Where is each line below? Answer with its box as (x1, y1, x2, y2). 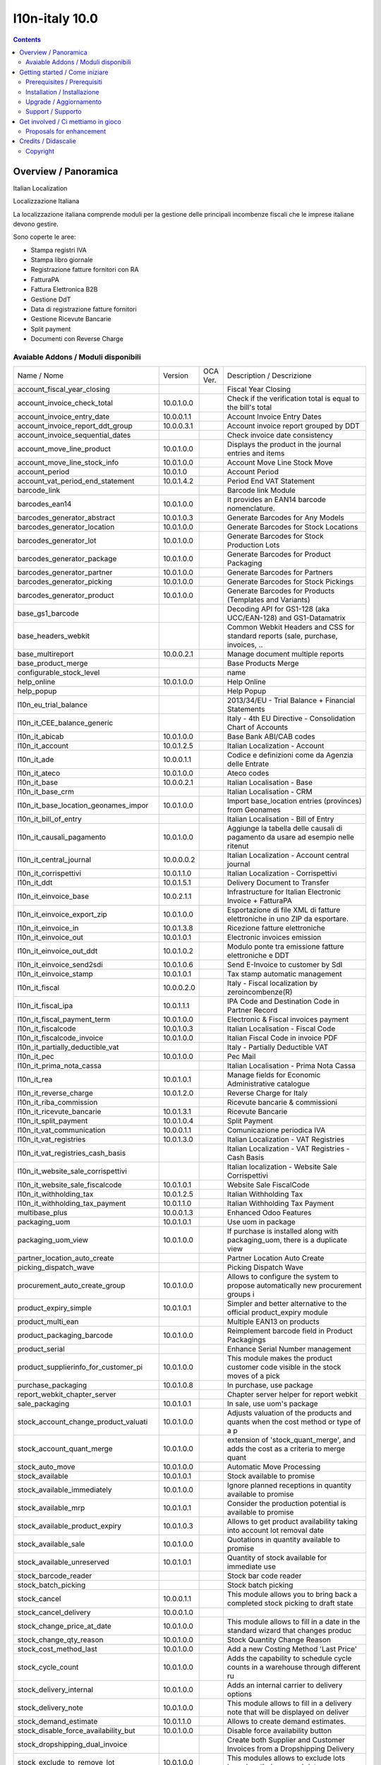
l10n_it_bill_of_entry (17, 814, 83, 824)
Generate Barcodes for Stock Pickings (226, 577, 354, 587)
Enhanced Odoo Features (226, 1208, 312, 1218)
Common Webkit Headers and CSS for (226, 622, 355, 632)
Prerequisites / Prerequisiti (25, 78, 102, 86)
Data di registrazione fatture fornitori (30, 305, 137, 313)
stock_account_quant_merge (17, 1444, 113, 1454)
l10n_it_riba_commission (17, 1098, 98, 1108)
